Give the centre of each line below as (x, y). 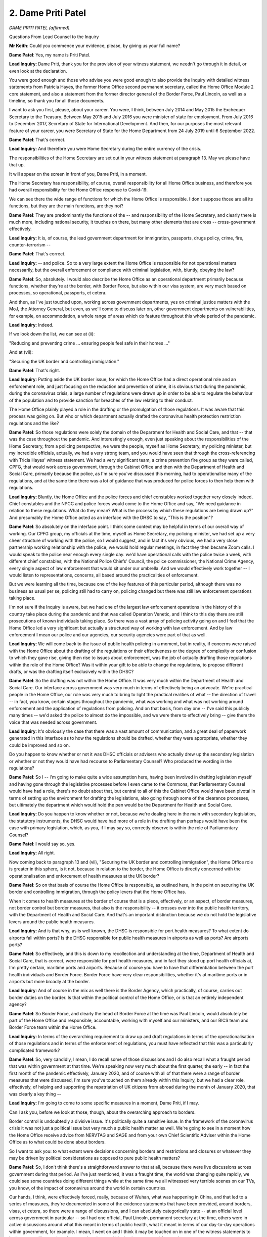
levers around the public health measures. (52, 922)
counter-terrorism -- (30, 245)
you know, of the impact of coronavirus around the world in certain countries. (88, 1188)
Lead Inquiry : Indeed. (31, 325)
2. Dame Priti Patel (48, 13)
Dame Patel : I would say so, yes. (43, 844)
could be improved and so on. (40, 745)
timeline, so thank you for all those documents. (57, 101)
